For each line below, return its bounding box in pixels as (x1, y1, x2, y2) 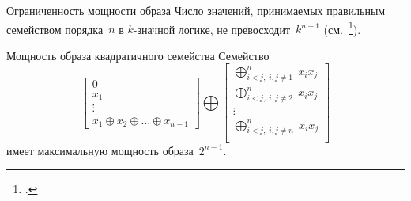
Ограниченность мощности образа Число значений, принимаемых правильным (6, 2, 386, 18)
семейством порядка (6, 21, 104, 37)
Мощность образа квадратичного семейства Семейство (6, 47, 270, 63)
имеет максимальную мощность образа (6, 142, 194, 158)
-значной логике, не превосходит (133, 21, 290, 37)
